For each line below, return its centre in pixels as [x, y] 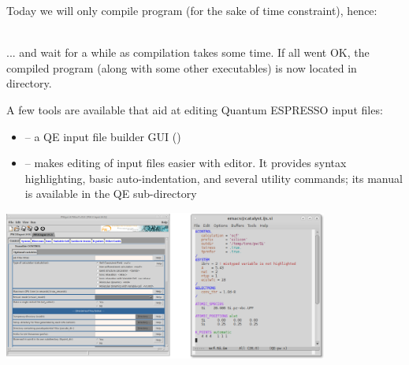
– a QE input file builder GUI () [103, 136]
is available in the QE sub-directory [111, 194]
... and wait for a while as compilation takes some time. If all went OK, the [188, 52]
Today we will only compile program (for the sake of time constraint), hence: [192, 10]
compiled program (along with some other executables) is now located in [182, 67]
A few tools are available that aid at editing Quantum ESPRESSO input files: [195, 109]
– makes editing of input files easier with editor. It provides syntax [186, 163]
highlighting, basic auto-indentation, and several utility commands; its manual [214, 178]
